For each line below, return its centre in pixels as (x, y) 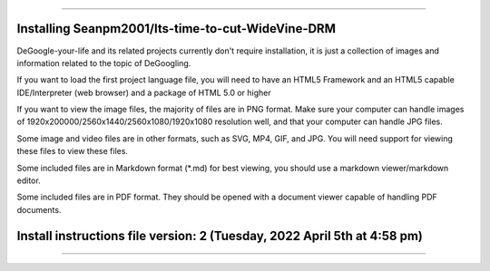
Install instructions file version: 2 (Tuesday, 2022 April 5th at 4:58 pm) (220, 236)
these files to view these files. (73, 151)
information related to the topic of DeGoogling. (104, 63)
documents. (39, 209)
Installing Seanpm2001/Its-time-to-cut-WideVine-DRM (176, 29)
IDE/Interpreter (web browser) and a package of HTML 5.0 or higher (144, 92)
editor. (29, 180)
